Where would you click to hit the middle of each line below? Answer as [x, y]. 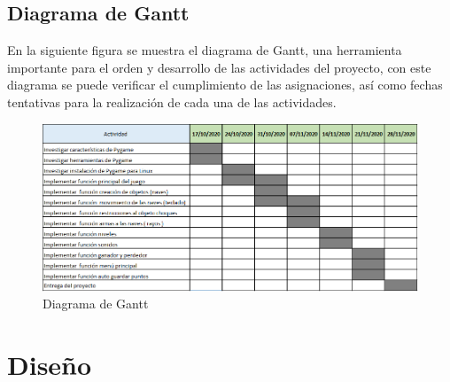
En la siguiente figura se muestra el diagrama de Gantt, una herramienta [205, 50]
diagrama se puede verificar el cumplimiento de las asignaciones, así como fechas [225, 85]
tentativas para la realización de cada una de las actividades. [172, 101]
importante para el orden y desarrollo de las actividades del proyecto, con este [219, 67]
